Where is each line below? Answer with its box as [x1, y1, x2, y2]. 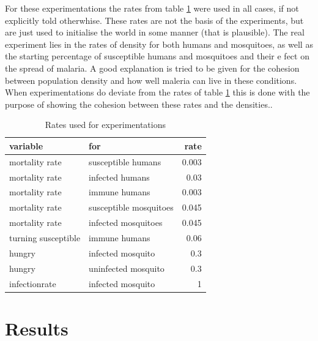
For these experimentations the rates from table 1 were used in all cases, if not [5, 2, 299, 14]
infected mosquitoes [89, 216, 163, 229]
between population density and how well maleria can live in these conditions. [5, 73, 297, 86]
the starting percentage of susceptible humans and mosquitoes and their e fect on [5, 50, 309, 62]
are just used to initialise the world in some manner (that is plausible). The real [5, 26, 305, 39]
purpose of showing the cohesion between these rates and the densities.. [5, 97, 273, 110]
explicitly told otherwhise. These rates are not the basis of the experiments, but [5, 13, 304, 26]
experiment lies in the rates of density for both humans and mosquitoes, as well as [5, 37, 313, 50]
